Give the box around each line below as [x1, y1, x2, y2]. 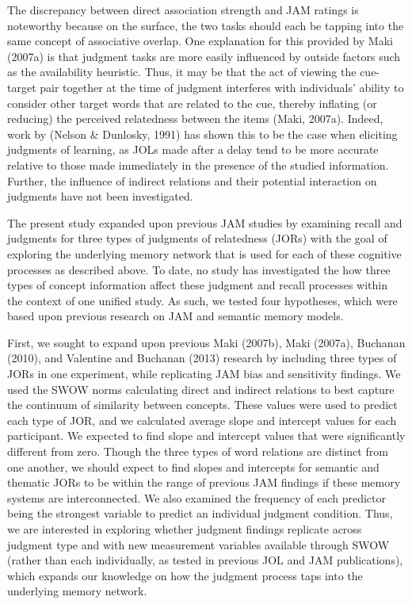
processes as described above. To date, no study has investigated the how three [7, 261, 391, 277]
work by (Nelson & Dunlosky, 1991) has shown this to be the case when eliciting [7, 125, 398, 142]
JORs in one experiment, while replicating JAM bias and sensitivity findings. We [7, 365, 401, 382]
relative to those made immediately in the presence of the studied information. [7, 156, 389, 173]
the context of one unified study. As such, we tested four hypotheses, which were [7, 292, 398, 308]
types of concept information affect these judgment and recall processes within [7, 277, 387, 293]
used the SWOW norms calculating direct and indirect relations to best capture [7, 380, 395, 397]
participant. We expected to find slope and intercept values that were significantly [7, 427, 406, 444]
